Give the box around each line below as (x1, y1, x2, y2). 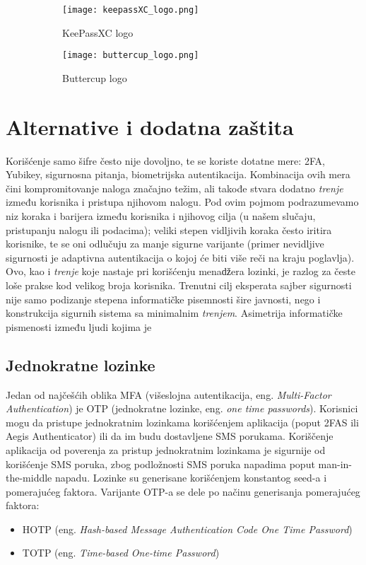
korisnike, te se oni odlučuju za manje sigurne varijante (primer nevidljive (6, 236, 324, 251)
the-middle (6, 470, 52, 485)
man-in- (318, 456, 352, 471)
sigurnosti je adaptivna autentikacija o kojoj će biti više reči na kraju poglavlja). (6, 250, 355, 264)
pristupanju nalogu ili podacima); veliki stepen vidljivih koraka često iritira (6, 222, 332, 237)
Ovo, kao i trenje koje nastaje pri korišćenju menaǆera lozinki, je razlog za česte (6, 264, 355, 279)
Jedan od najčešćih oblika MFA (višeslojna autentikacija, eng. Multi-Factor (6, 387, 331, 402)
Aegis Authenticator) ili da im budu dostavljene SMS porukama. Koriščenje (6, 429, 333, 443)
